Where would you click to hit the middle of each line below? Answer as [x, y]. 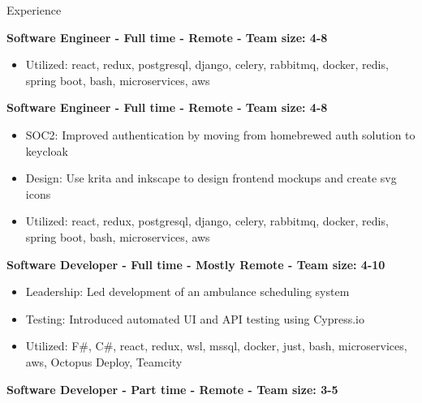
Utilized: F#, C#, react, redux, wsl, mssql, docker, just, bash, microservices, [216, 346]
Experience [34, 10]
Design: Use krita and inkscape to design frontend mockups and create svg [211, 178]
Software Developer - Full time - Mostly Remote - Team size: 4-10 [196, 264]
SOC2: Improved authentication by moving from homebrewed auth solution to [220, 134]
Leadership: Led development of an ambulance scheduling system [187, 292]
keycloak [47, 150]
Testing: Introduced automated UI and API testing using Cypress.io [195, 318]
